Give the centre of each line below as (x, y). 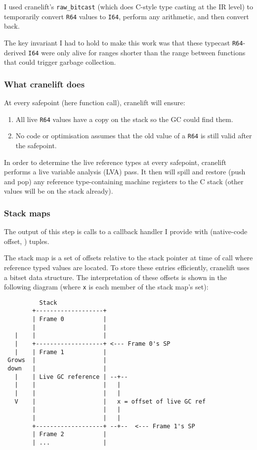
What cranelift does (44, 84)
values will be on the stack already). (59, 191)
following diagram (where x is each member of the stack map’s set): (106, 287)
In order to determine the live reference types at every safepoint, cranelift (115, 162)
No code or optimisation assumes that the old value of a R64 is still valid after (134, 136)
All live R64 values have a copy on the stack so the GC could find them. (124, 119)
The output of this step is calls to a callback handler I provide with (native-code (126, 231)
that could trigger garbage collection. (60, 62)
